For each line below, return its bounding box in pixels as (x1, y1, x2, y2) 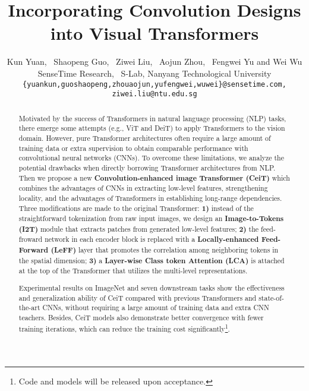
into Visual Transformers (50, 21, 259, 45)
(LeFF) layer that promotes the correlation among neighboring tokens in (51, 245, 279, 256)
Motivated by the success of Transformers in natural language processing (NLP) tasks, (18, 113, 286, 123)
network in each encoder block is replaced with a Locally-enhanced (45, 234, 259, 245)
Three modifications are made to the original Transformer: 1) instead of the (18, 203, 254, 213)
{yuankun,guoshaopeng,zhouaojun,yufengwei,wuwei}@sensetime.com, (23, 80, 286, 89)
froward (18, 234, 43, 244)
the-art (18, 302, 40, 313)
